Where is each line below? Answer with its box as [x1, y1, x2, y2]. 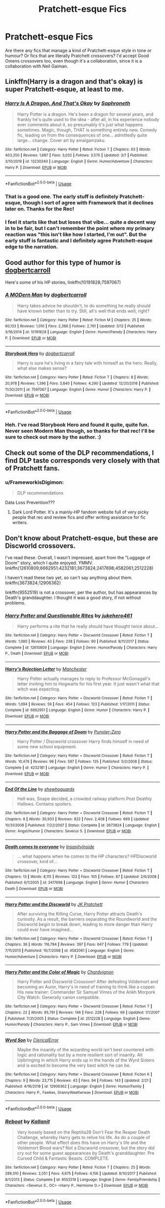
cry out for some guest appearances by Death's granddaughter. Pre [17, 1150, 155, 1156]
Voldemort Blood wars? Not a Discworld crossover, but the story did [17, 1145, 155, 1151]
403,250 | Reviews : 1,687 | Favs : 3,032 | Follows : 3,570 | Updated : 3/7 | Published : [5, 153, 148, 158]
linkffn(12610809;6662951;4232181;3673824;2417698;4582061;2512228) [5, 565, 154, 571]
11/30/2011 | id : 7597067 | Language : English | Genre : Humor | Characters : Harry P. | [5, 387, 151, 392]
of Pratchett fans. [5, 464, 60, 472]
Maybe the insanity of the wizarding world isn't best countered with [17, 1046, 154, 1052]
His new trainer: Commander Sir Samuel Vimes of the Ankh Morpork [17, 989, 156, 995]
